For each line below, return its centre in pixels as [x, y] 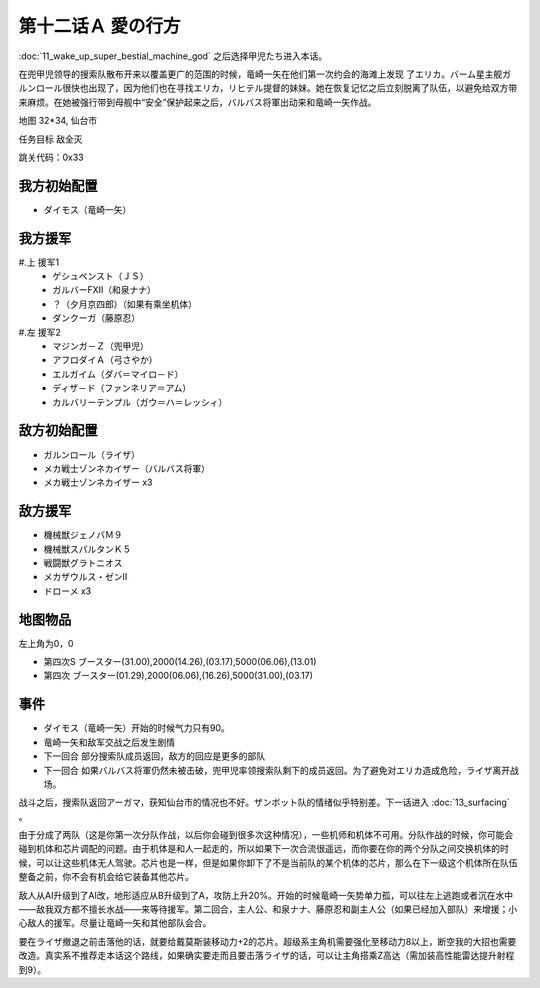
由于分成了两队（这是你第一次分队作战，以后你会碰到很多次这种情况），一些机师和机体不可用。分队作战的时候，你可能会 [266, 835]
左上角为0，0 [46, 643]
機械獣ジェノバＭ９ [83, 535]
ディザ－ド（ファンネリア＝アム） [122, 388]
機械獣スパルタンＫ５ [87, 549]
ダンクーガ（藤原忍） [96, 318]
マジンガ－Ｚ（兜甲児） [100, 346]
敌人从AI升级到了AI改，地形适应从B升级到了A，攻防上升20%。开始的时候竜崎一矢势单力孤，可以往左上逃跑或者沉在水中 [266, 895]
